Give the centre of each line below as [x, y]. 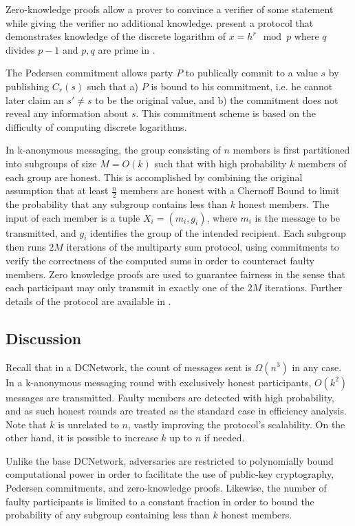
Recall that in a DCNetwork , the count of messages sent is [129, 367]
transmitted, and [41, 232]
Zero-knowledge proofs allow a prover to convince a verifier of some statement [170, 9]
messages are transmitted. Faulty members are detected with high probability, [170, 397]
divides [20, 49]
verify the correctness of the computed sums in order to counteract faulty [160, 260]
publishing [28, 86]
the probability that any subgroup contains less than [117, 203]
